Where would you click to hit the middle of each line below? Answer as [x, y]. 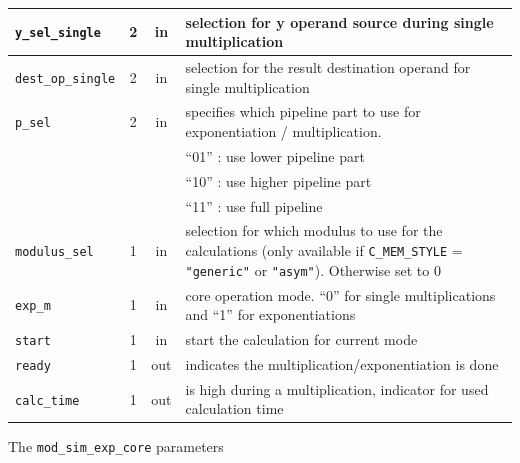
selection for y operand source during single [339, 21]
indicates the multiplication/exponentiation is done [342, 363]
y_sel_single [58, 33]
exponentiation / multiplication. [283, 130]
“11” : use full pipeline [254, 205]
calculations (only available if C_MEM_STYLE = [324, 249]
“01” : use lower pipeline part [275, 155]
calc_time [47, 400]
